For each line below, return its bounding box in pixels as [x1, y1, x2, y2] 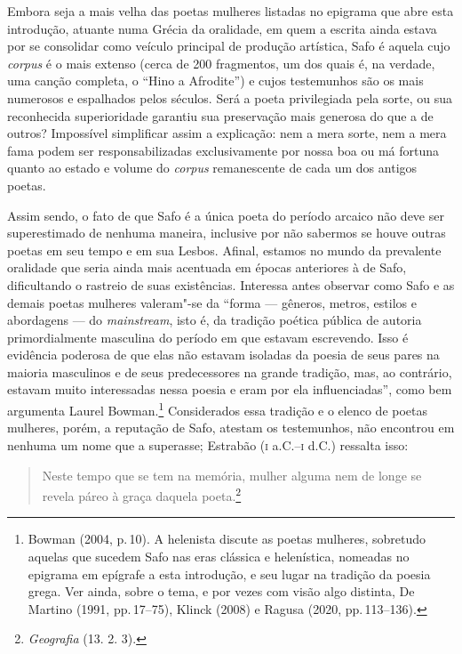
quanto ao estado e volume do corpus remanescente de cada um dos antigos [7, 158, 418, 177]
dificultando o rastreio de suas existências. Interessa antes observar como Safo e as [7, 275, 455, 294]
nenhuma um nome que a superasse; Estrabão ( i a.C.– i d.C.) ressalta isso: [7, 435, 409, 454]
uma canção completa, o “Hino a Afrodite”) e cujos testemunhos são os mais [7, 71, 424, 90]
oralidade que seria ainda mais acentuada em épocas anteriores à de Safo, [7, 258, 407, 277]
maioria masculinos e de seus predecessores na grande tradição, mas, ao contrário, [7, 362, 452, 381]
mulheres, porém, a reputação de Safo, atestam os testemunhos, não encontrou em [7, 418, 455, 437]
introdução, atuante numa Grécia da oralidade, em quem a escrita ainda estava [7, 19, 437, 37]
